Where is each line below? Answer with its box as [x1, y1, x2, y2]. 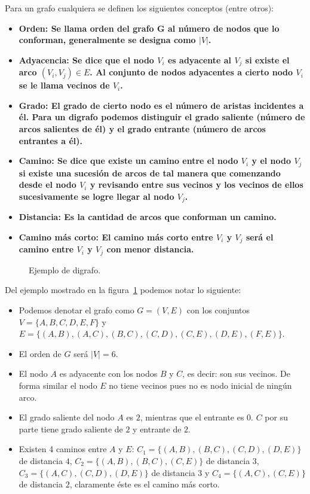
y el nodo [251, 154, 291, 167]
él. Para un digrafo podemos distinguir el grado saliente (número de [19, 111, 305, 123]
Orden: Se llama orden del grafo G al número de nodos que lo [19, 22, 280, 34]
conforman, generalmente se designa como [19, 33, 196, 46]
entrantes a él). [19, 134, 83, 147]
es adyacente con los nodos [59, 367, 158, 380]
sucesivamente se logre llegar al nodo [19, 190, 174, 202]
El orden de [19, 347, 62, 359]
